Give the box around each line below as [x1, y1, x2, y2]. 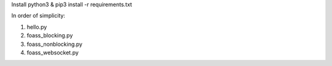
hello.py [26, 23, 47, 31]
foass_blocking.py [26, 32, 73, 39]
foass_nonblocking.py [26, 40, 83, 48]
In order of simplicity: [11, 12, 66, 20]
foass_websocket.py [26, 49, 79, 56]
